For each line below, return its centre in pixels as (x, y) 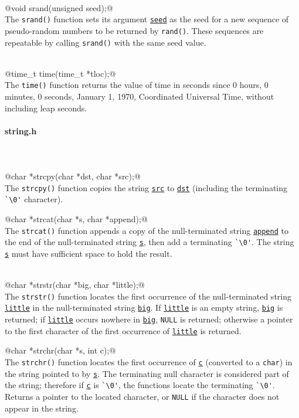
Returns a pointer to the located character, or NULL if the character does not (142, 397)
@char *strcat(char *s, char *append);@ (76, 219)
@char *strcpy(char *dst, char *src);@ (73, 176)
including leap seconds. (46, 108)
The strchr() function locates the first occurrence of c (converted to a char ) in (149, 362)
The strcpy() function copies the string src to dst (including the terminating (146, 187)
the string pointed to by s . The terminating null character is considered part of (147, 373)
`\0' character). (34, 199)
